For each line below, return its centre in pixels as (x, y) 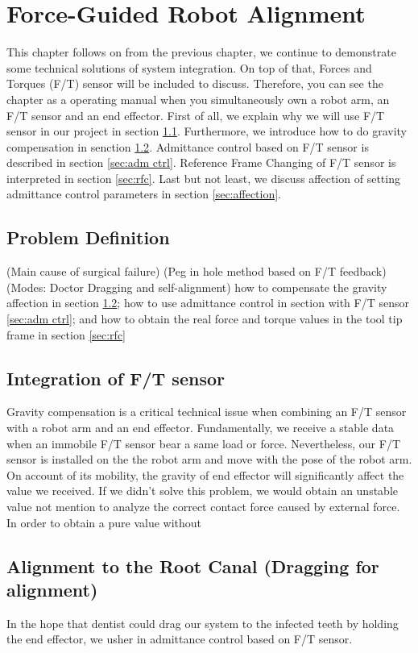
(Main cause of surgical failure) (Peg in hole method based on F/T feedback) (197, 271)
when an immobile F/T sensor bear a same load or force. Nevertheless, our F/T (204, 443)
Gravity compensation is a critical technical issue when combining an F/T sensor (207, 412)
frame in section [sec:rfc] (66, 334)
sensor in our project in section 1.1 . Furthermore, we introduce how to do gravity (207, 131)
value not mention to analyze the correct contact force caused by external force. (203, 506)
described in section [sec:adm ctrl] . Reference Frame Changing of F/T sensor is (201, 162)
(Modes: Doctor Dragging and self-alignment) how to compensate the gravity (197, 287)
